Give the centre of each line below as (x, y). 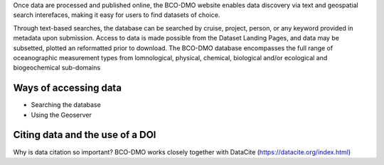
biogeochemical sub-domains (57, 68)
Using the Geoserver (62, 115)
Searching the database (66, 105)
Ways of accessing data (68, 88)
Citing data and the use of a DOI (85, 135)
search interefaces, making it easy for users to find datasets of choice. (117, 15)
